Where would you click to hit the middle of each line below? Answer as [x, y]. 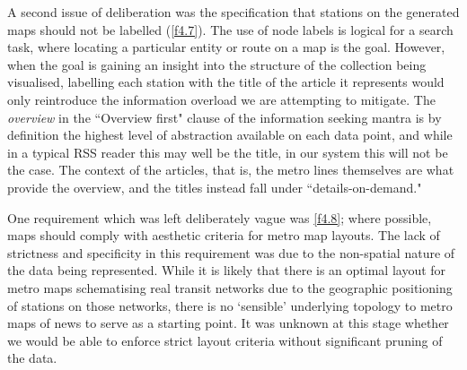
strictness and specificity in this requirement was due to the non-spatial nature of [231, 252]
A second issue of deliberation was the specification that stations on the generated [233, 12]
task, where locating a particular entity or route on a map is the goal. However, [226, 47]
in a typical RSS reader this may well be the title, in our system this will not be [228, 152]
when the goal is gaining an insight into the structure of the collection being [217, 64]
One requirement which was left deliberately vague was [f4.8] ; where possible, [220, 217]
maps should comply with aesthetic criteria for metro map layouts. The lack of [224, 235]
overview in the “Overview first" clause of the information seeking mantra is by [225, 117]
